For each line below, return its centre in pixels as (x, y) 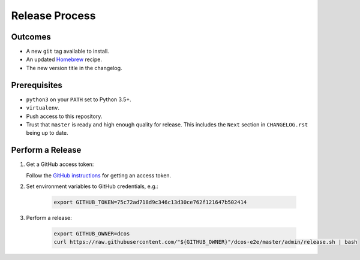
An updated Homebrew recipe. (64, 59)
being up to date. (47, 133)
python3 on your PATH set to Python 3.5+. (79, 99)
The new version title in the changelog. (74, 68)
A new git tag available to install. (67, 52)
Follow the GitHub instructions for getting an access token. (99, 175)
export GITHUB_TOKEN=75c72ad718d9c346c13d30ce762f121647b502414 (150, 202)
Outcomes (31, 37)
